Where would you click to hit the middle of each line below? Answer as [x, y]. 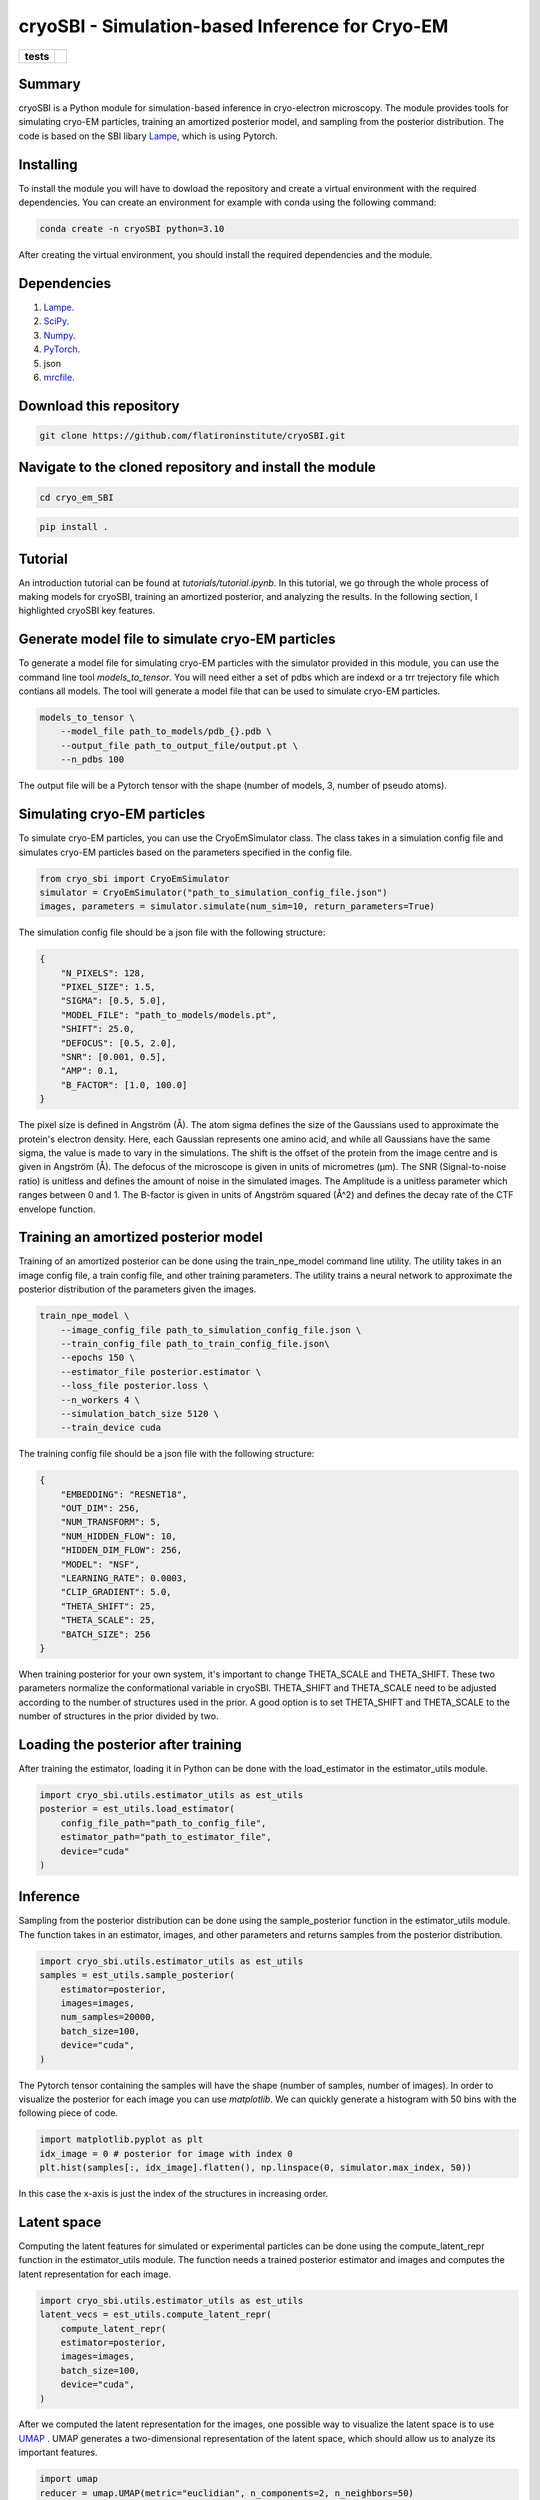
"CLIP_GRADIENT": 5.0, [116, 1592]
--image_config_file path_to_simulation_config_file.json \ [211, 1329]
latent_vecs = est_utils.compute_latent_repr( [155, 2314]
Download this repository [99, 405]
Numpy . [59, 335]
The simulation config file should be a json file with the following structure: [172, 932]
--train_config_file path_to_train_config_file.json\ [195, 1343]
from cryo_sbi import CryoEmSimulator [134, 878]
